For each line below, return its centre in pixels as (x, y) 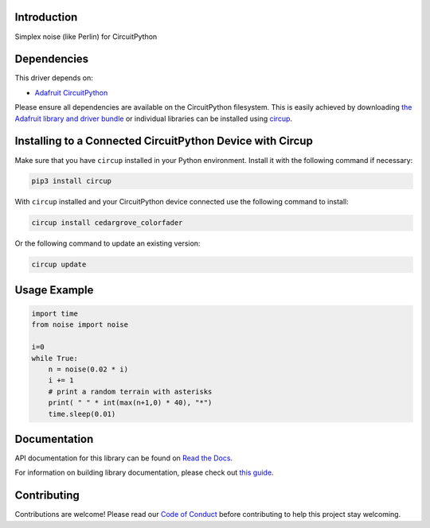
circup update (59, 265)
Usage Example (54, 290)
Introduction (46, 17)
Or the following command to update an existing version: (107, 243)
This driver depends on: (54, 78)
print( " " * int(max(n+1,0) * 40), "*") (130, 403)
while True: (55, 358)
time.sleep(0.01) (82, 414)
